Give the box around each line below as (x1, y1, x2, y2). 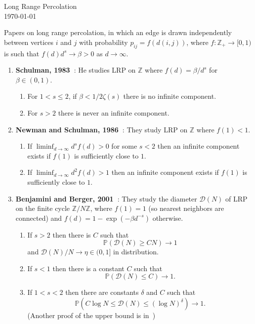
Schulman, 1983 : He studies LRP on (15, 65, 136, 75)
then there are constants (65, 287, 139, 297)
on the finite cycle (15, 203, 70, 213)
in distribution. (113, 246, 159, 257)
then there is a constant (52, 263, 125, 273)
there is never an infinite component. (58, 107, 170, 118)
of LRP (225, 193, 248, 203)
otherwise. (152, 212, 183, 223)
